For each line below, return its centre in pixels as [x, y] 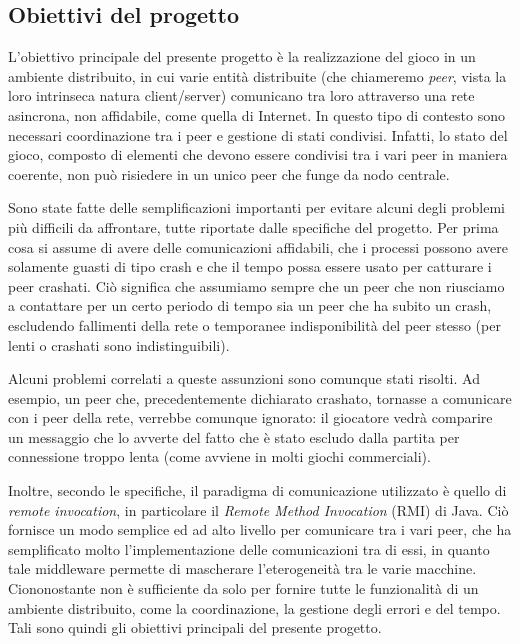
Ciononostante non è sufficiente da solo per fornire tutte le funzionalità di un [243, 588]
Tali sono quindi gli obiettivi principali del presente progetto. [195, 627]
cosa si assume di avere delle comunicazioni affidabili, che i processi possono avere [258, 246]
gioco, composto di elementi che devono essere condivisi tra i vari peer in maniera [258, 154]
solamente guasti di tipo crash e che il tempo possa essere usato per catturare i [250, 266]
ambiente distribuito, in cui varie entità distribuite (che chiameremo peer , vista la [257, 75]
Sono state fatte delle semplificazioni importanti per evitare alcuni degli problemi [256, 207]
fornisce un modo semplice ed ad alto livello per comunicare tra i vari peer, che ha [260, 529]
